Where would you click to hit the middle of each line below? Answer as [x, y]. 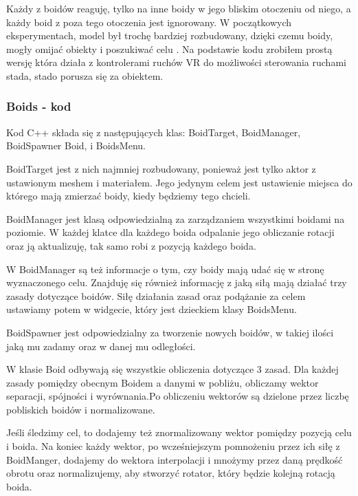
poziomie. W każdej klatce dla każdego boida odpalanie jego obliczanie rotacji [170, 232]
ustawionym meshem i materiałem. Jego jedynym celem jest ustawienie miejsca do [179, 182]
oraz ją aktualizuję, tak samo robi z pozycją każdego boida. [131, 245]
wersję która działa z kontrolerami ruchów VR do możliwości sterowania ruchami [176, 62]
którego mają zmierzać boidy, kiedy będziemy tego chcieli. [128, 196]
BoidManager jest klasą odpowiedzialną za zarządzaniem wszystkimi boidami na [176, 218]
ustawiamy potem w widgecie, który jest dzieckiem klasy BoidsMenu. [152, 309]
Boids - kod [39, 106]
